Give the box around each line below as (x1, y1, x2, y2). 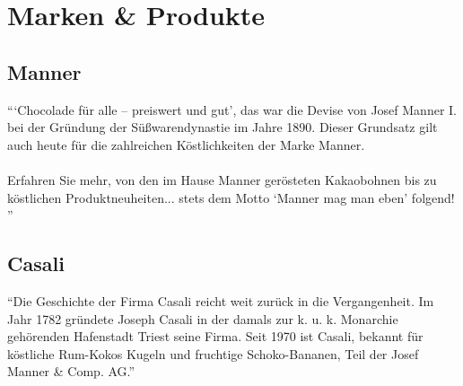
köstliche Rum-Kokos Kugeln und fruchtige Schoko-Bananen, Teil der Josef (7, 344, 419, 363)
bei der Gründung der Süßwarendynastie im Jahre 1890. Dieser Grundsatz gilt (7, 118, 438, 136)
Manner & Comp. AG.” (7, 362, 135, 381)
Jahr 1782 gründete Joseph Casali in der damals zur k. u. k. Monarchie (7, 309, 398, 328)
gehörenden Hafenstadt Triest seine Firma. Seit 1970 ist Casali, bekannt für (7, 327, 424, 346)
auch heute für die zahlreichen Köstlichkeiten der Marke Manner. (7, 135, 365, 154)
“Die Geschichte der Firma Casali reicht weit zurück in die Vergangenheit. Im (7, 291, 434, 310)
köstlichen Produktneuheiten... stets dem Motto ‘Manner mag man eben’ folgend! (7, 188, 455, 206)
